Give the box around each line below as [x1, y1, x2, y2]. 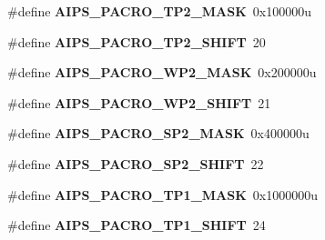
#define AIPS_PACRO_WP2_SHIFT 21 [7, 93, 271, 112]
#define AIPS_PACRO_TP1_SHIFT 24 [7, 215, 266, 235]
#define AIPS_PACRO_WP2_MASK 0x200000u [7, 63, 317, 82]
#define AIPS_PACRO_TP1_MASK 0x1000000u [7, 185, 319, 204]
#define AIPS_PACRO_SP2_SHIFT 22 [7, 154, 264, 173]
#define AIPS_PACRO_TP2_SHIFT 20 [7, 32, 266, 51]
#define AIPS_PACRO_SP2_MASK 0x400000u [7, 124, 310, 143]
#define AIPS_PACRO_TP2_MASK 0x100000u [7, 2, 312, 20]
